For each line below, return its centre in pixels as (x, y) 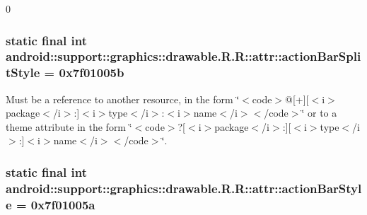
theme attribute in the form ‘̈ (69, 126)
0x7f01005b (92, 72)
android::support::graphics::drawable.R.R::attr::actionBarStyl (184, 188)
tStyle (23, 72)
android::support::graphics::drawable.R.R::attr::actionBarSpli (183, 56)
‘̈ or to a (319, 113)
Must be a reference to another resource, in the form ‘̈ (123, 99)
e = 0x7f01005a (51, 204)
